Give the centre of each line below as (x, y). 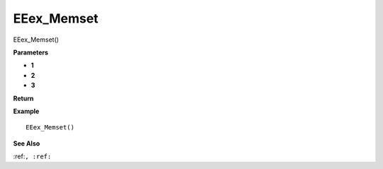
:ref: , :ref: (32, 156)
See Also (27, 143)
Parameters (31, 52)
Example (26, 111)
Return (23, 98)
